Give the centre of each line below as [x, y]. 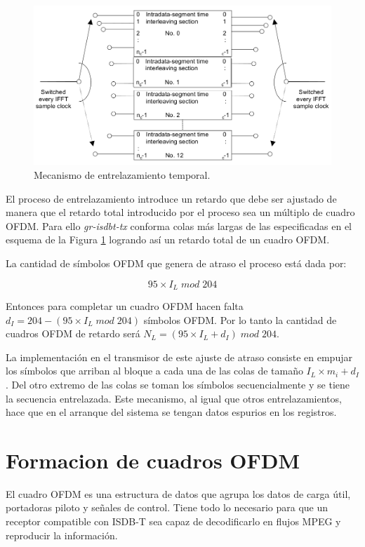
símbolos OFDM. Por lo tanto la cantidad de [240, 319]
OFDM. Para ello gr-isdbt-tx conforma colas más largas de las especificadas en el [179, 225]
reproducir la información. [62, 535]
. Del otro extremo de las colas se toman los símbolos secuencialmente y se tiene [178, 384]
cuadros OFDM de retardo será [73, 333]
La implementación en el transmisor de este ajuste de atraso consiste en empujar [179, 357]
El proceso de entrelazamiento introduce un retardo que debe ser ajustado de [171, 198]
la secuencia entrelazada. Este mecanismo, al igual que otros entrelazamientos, [174, 398]
